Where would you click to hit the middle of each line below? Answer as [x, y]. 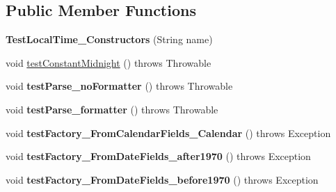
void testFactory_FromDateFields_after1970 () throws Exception [158, 156]
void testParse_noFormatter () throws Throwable [119, 86]
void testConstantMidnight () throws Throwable [109, 62]
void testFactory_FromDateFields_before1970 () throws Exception [162, 179]
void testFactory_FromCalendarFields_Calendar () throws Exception [168, 133]
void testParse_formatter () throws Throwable [112, 109]
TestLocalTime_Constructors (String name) [109, 39]
